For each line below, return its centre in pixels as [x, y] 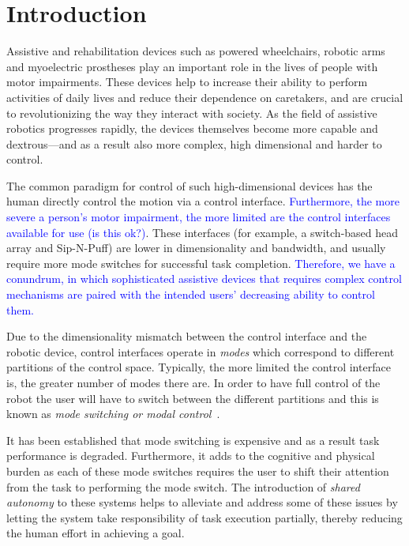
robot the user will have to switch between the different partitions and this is [193, 398]
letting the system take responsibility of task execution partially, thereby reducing [204, 517]
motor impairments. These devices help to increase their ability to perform [187, 82]
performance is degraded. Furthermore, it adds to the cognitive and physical [191, 456]
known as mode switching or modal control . [113, 414]
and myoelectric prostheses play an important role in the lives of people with [192, 66]
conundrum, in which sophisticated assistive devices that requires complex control [204, 279]
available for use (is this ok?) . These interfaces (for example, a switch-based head [203, 232]
